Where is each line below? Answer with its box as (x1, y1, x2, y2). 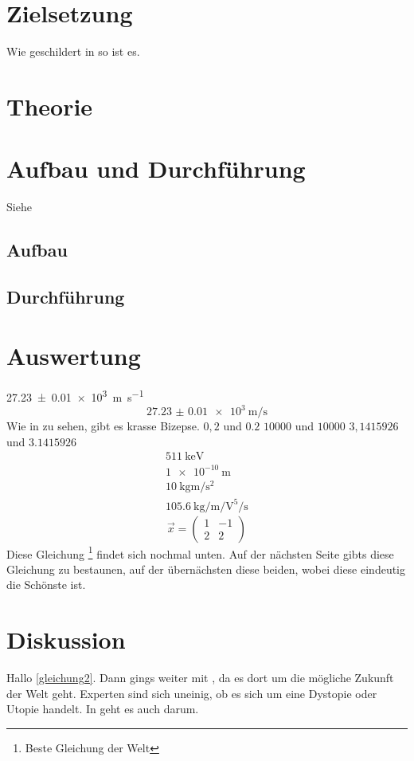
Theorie (6, 89, 93, 122)
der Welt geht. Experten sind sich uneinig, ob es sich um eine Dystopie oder (6, 685, 377, 701)
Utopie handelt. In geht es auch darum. (6, 700, 199, 717)
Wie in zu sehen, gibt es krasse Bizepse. (6, 418, 200, 434)
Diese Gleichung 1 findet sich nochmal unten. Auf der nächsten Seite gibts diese (6, 543, 394, 562)
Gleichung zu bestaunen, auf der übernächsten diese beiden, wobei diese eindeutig (6, 560, 406, 577)
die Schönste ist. (6, 576, 86, 593)
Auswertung (6, 339, 141, 371)
